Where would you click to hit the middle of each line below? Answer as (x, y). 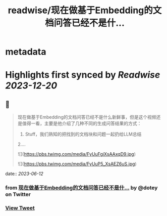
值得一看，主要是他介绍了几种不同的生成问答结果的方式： (82, 123)
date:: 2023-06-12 (24, 174)
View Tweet (20, 208)
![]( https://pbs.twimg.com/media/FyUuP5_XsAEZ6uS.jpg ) (77, 164)
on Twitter (18, 194)
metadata (26, 52)
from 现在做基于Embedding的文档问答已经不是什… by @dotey (81, 188)
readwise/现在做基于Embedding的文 (85, 10)
